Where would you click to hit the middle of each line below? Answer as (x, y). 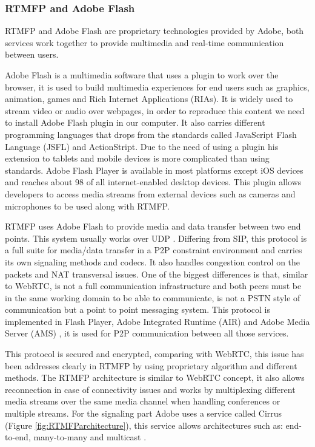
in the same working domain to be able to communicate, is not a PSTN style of (153, 297)
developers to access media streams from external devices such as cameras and (150, 193)
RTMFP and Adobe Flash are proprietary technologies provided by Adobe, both (154, 31)
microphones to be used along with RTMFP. (87, 206)
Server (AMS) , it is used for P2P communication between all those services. (147, 333)
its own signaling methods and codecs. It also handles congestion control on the (153, 261)
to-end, (18, 437)
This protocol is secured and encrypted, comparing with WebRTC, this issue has (154, 354)
